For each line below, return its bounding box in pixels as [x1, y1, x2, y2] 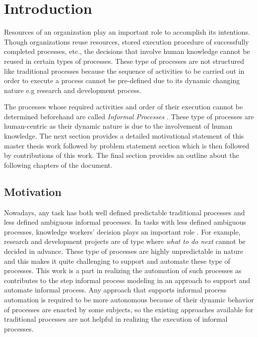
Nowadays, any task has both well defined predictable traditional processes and [4, 207, 245, 217]
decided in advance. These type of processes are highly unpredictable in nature [4, 246, 244, 256]
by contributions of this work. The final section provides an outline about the [4, 150, 239, 160]
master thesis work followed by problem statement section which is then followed [4, 140, 250, 150]
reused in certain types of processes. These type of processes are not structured [4, 55, 244, 66]
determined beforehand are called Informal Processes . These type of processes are [4, 111, 254, 121]
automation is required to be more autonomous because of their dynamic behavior [4, 294, 254, 304]
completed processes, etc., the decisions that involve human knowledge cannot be [4, 46, 250, 56]
